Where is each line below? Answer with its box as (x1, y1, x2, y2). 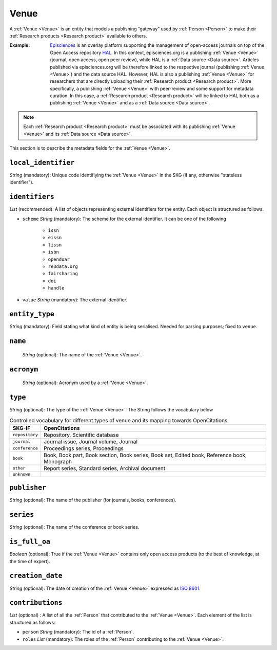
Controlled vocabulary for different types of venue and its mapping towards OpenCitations (9, 417, 228, 424)
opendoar (48, 256, 70, 262)
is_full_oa (9, 537, 51, 546)
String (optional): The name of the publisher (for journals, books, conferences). (9, 497, 176, 503)
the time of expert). (9, 558, 51, 564)
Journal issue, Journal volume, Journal (44, 438, 138, 445)
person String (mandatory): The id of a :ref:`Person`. (22, 629, 134, 635)
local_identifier (9, 158, 75, 167)
